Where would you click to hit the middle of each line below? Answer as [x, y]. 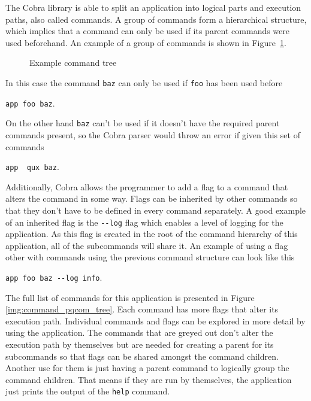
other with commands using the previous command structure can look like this [150, 257]
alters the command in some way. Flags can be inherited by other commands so [152, 198]
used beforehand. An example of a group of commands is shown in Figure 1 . [146, 42]
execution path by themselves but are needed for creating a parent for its [140, 344]
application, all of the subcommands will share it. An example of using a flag [147, 245]
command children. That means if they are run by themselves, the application [149, 379]
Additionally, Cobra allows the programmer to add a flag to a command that [147, 186]
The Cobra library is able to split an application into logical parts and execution [153, 7]
